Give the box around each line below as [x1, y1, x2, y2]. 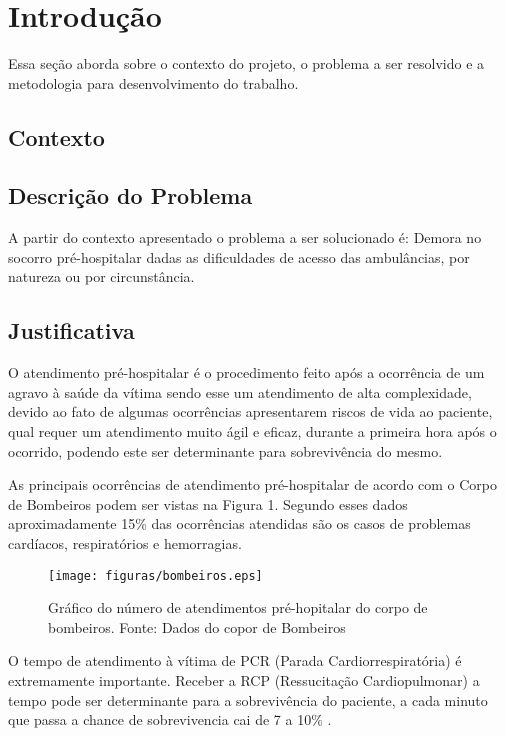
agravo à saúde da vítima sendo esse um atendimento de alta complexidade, [8, 381, 472, 402]
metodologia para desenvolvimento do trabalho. [8, 72, 299, 93]
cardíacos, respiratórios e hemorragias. [8, 533, 242, 554]
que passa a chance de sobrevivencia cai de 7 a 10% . [8, 709, 332, 730]
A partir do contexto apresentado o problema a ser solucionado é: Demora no [8, 227, 482, 248]
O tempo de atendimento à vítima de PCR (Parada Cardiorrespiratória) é [8, 650, 462, 671]
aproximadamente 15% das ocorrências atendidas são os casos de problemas [8, 513, 471, 534]
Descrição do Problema [8, 180, 253, 211]
